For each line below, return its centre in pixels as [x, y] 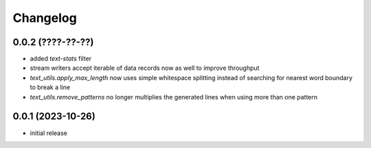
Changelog [45, 18]
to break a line [50, 87]
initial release [49, 133]
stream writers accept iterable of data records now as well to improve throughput [145, 68]
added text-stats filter [61, 59]
